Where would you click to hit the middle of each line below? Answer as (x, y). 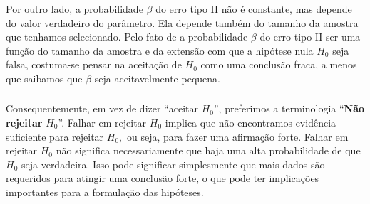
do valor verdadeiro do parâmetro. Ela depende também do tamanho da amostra (182, 22)
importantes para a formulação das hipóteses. (105, 192)
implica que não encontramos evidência (251, 122)
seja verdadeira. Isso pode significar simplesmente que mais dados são (173, 164)
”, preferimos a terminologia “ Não (289, 108)
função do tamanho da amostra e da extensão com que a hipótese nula (160, 50)
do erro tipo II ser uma (310, 37)
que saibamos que (44, 78)
